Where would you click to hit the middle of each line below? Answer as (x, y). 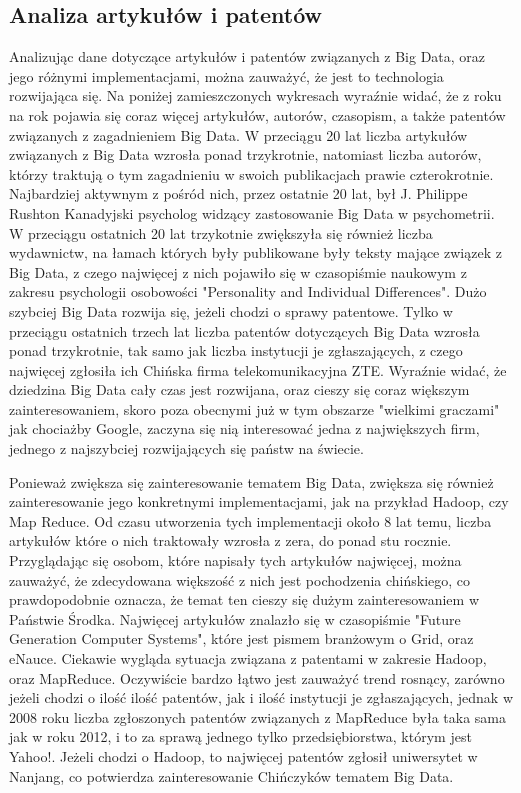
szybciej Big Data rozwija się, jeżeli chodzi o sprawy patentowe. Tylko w (231, 310)
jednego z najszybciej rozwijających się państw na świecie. (186, 448)
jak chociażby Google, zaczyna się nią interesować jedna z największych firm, (244, 428)
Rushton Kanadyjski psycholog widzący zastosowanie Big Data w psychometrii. (252, 212)
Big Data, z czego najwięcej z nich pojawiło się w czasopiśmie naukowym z (238, 271)
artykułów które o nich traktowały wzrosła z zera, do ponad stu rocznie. (230, 540)
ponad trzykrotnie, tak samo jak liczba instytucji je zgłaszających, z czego (236, 350)
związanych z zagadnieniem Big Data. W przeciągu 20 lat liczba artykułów (238, 134)
